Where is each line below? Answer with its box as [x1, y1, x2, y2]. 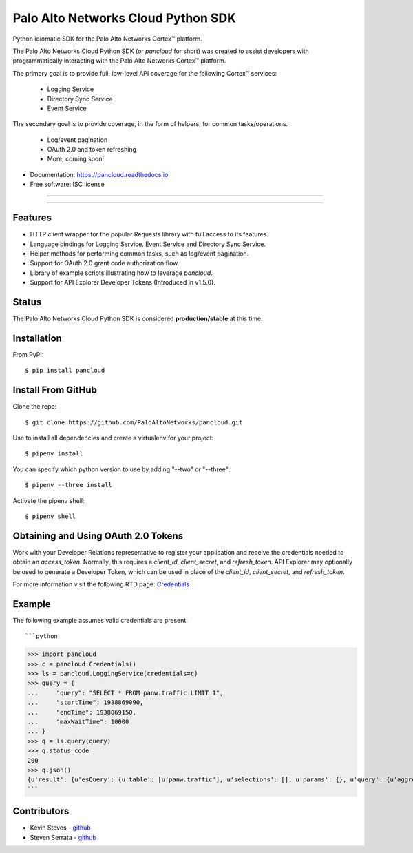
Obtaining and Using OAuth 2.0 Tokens [12, 530, 184, 542]
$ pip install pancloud [25, 367, 105, 375]
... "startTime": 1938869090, [27, 699, 144, 706]
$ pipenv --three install [25, 481, 113, 489]
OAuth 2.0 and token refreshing [47, 145, 137, 154]
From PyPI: [12, 350, 44, 358]
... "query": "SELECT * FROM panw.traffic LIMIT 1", [27, 689, 224, 697]
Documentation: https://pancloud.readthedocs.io [30, 170, 169, 178]
